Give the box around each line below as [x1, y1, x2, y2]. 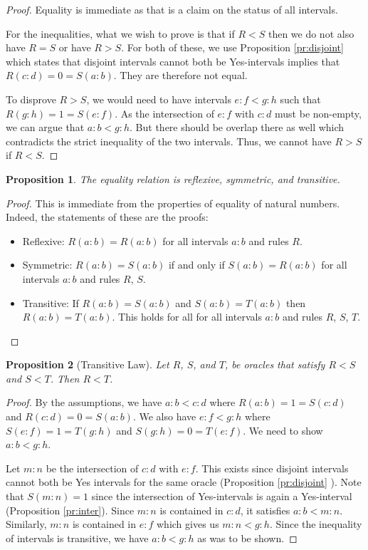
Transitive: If [22, 295, 79, 310]
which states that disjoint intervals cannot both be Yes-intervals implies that [6, 53, 340, 68]
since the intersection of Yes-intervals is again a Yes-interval [91, 489, 352, 504]
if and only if [168, 257, 225, 272]
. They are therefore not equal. [113, 68, 248, 83]
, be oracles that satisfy [224, 357, 325, 372]
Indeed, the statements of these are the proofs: [6, 209, 209, 224]
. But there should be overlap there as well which [130, 120, 345, 135]
